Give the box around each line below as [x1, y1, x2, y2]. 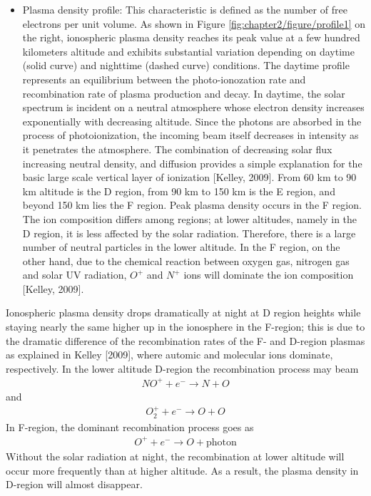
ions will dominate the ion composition [183, 267, 354, 282]
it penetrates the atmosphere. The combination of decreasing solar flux [22, 141, 332, 156]
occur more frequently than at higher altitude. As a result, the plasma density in [6, 463, 359, 477]
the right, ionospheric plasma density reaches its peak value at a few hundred [22, 30, 360, 45]
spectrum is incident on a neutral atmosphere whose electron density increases [22, 100, 365, 115]
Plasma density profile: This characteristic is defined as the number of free [22, 2, 347, 16]
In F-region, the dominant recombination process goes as [6, 419, 254, 434]
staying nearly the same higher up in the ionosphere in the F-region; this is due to [6, 319, 365, 334]
